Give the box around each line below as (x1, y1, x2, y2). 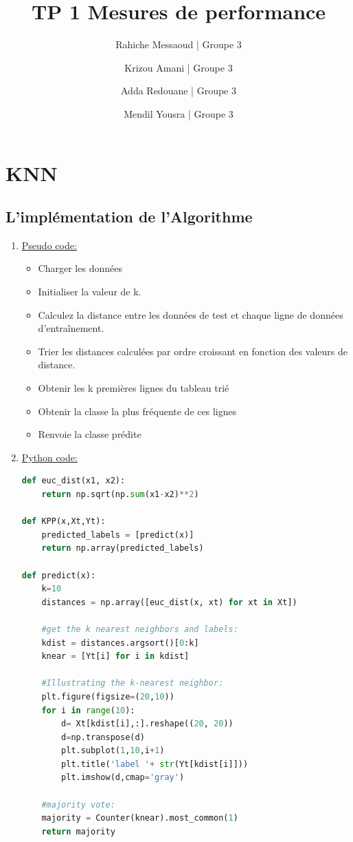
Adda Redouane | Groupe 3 (121, 83, 236, 98)
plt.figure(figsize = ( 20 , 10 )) (41, 691, 174, 702)
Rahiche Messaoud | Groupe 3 (115, 37, 242, 52)
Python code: (21, 450, 78, 464)
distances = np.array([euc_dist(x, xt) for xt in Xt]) (41, 597, 297, 607)
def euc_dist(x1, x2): (21, 476, 126, 486)
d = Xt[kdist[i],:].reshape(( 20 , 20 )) (61, 719, 234, 729)
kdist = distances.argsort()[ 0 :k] (41, 638, 199, 648)
